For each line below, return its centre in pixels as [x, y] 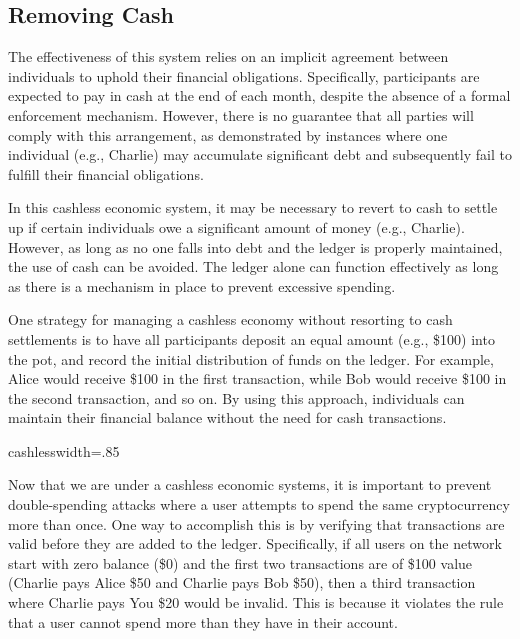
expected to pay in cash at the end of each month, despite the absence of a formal [259, 95]
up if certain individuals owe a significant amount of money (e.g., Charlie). [236, 226]
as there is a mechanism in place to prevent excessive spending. [202, 285]
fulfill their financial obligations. [106, 173]
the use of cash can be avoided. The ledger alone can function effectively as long [253, 266]
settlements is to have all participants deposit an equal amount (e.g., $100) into [251, 338]
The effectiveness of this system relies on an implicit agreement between [228, 56]
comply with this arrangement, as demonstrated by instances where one [228, 134]
